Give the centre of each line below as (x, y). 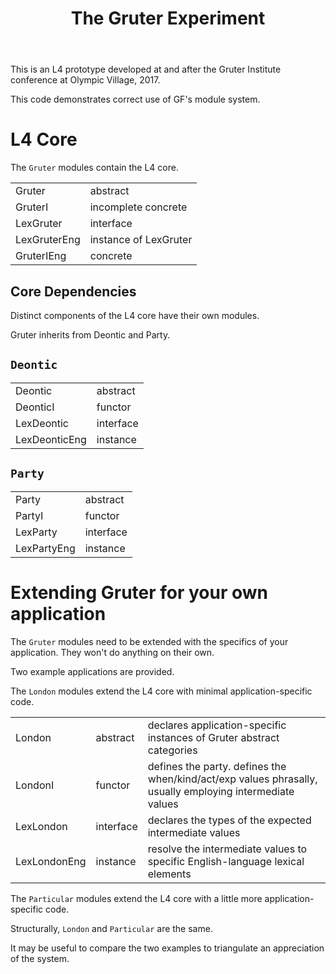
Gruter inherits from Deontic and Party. (90, 334)
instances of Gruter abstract (213, 737)
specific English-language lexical (226, 861)
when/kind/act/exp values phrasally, (232, 779)
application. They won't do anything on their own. (112, 652)
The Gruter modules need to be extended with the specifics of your (149, 641)
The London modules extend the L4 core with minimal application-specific (161, 691)
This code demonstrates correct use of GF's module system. (135, 99)
